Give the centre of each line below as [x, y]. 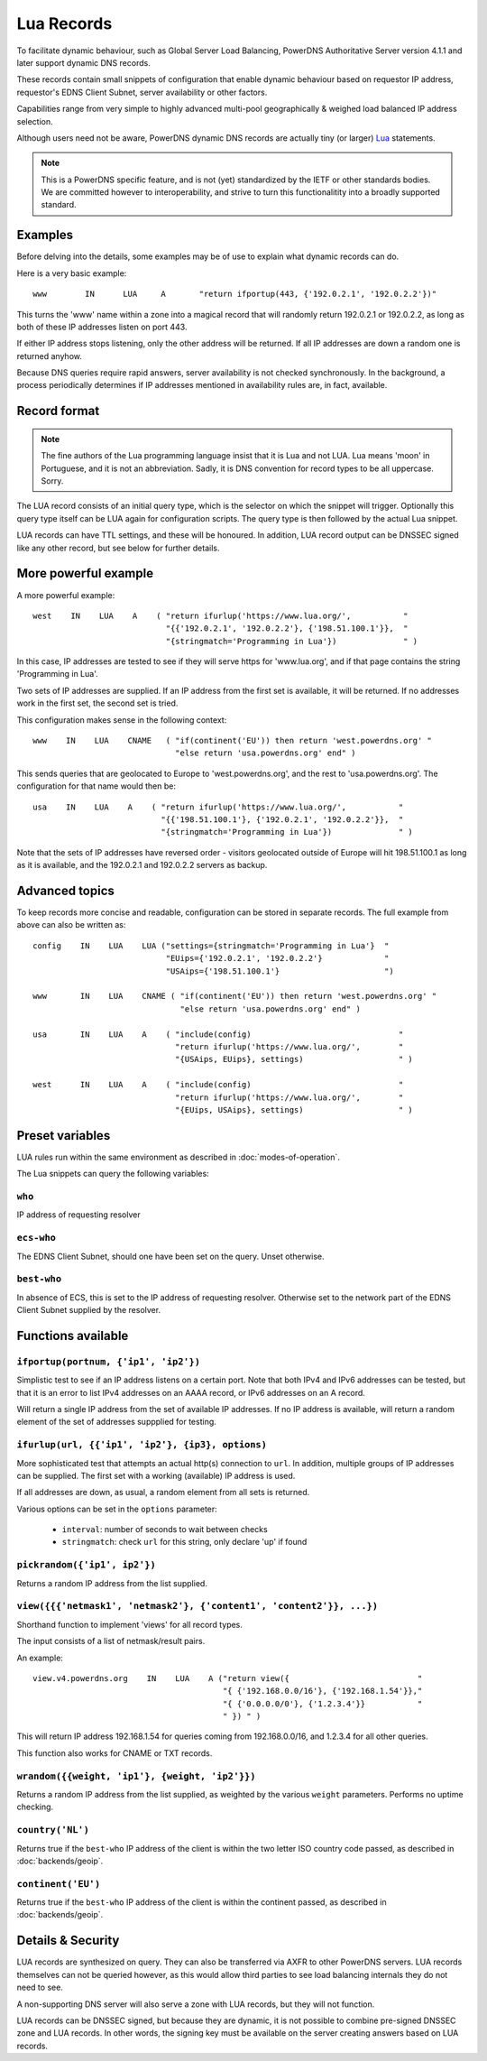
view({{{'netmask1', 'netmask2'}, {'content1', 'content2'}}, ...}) [198, 1606]
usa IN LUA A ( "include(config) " [218, 1034]
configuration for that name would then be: [96, 786]
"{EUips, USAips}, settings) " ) [294, 1109]
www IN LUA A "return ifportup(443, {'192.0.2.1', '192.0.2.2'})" [235, 294]
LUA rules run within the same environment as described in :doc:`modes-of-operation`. [178, 1157]
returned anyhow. [50, 356]
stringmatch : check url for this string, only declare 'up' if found [184, 1542]
